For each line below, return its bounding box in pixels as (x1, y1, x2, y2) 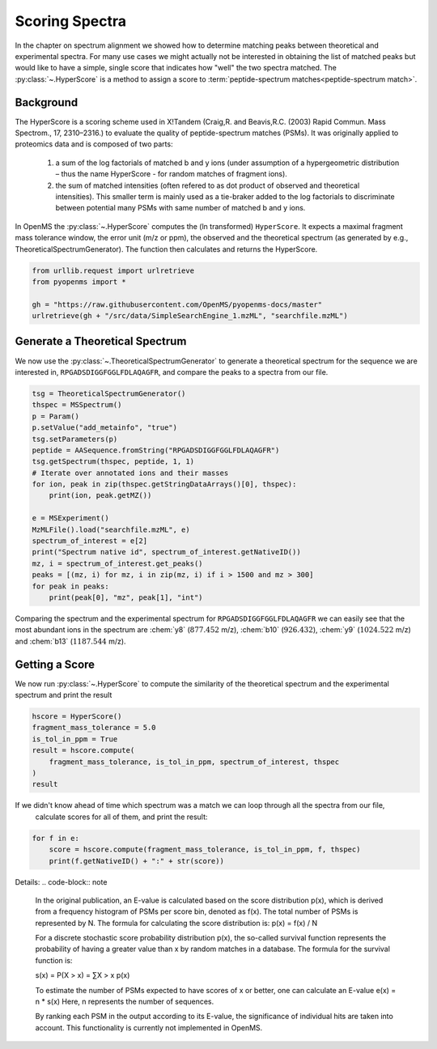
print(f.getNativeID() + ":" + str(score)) (49, 856, 224, 865)
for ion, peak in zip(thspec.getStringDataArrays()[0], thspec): (32, 480, 297, 489)
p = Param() (32, 411, 80, 421)
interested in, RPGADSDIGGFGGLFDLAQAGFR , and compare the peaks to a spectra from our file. (15, 367, 329, 376)
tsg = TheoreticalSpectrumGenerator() (32, 389, 186, 398)
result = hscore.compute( (32, 745, 135, 755)
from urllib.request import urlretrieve (32, 265, 194, 275)
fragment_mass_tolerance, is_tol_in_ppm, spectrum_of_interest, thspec (49, 757, 340, 767)
